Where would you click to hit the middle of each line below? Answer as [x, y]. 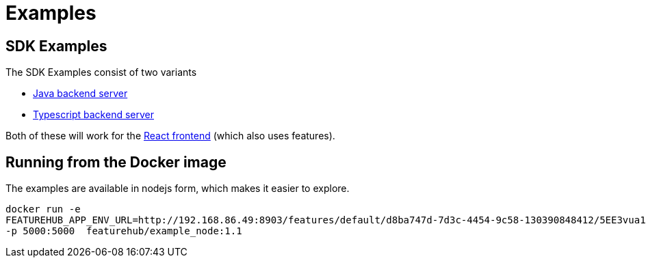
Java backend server [80, 94]
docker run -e [43, 209]
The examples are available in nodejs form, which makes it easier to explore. [178, 189]
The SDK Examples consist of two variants [101, 72]
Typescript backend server [93, 115]
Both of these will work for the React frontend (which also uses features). [170, 136]
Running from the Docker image [116, 162]
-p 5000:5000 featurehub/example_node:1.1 [124, 231]
